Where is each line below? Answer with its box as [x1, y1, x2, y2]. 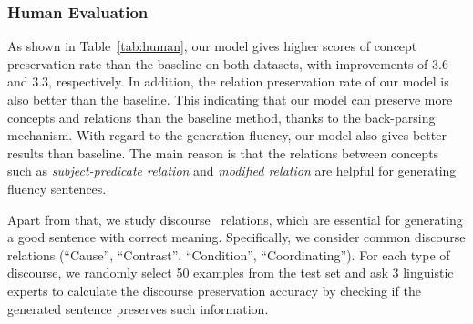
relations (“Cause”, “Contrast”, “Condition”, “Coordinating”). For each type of [7, 245, 450, 264]
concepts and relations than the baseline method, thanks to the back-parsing [7, 107, 436, 127]
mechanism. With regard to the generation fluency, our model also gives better [7, 126, 447, 145]
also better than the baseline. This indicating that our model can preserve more [7, 90, 453, 108]
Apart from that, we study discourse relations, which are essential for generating [7, 209, 463, 228]
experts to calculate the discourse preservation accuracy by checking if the [7, 280, 421, 299]
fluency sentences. [7, 178, 107, 197]
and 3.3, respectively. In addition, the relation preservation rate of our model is [7, 72, 449, 91]
